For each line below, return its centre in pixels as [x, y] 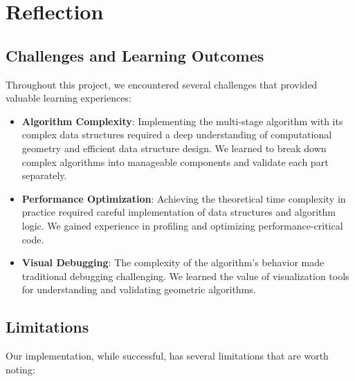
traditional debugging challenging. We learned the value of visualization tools [185, 276]
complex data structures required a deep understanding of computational [177, 134]
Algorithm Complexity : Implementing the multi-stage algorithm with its [182, 121]
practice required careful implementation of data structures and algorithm [179, 212]
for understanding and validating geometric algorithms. [139, 289]
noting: [20, 369]
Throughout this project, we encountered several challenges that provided [162, 84]
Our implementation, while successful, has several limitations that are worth [167, 356]
